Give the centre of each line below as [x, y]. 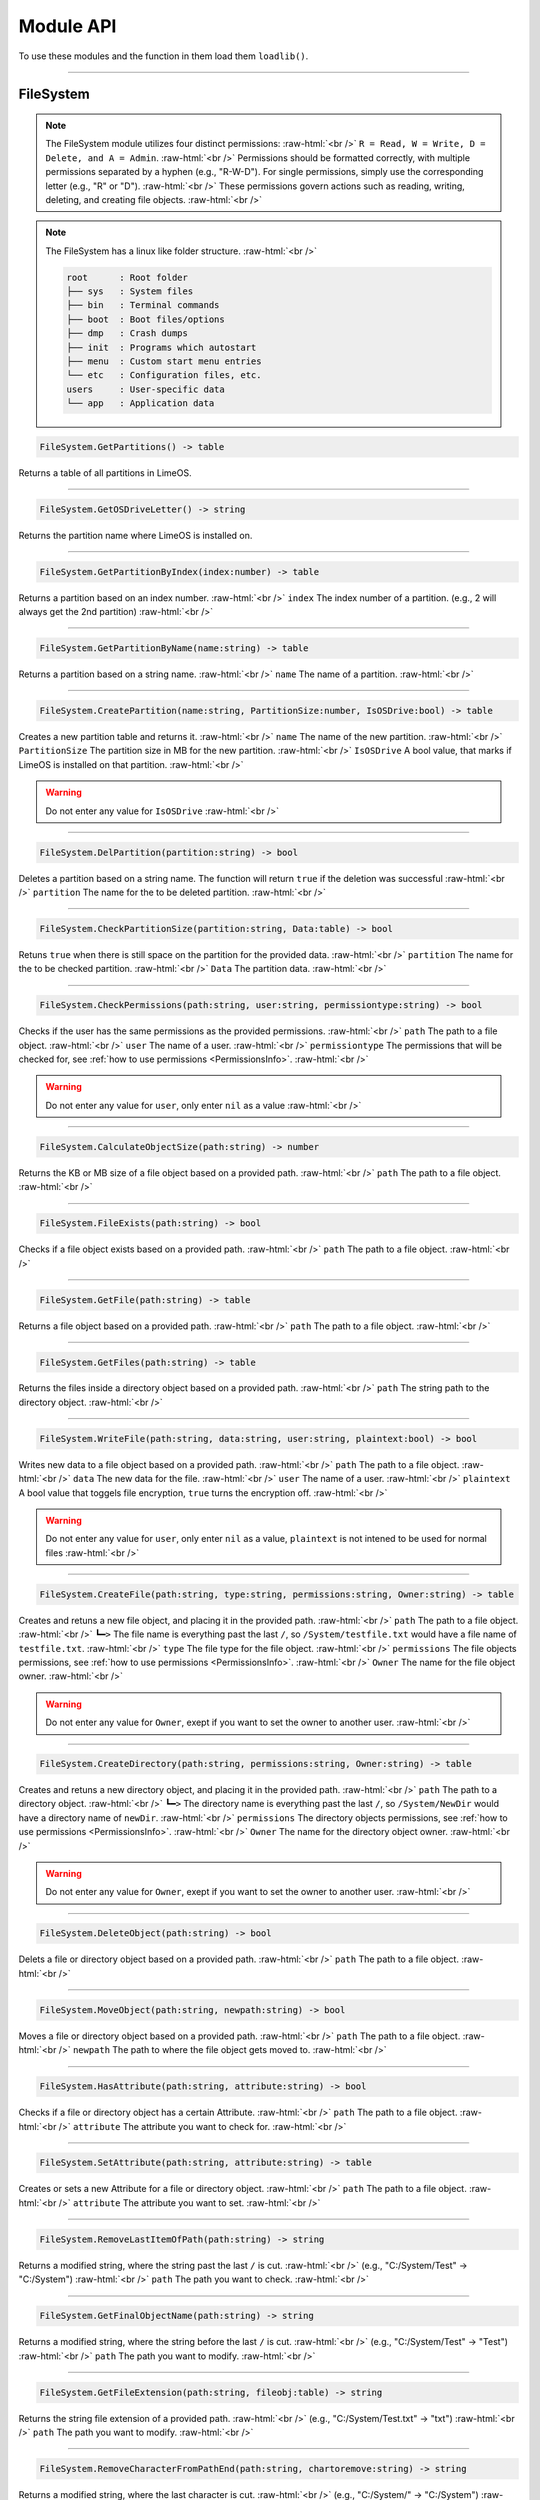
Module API [67, 26]
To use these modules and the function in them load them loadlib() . [163, 56]
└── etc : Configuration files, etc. [164, 375]
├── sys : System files [130, 291]
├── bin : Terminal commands [143, 305]
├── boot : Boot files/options [145, 319]
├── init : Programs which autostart [161, 347]
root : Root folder [127, 277]
